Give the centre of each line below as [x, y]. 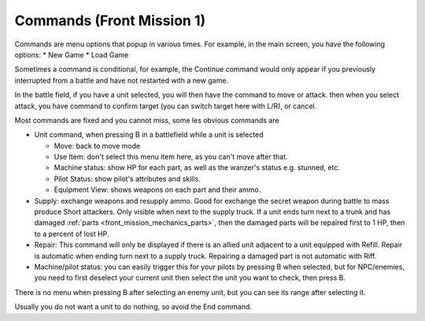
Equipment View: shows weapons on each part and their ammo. [157, 190]
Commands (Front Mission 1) [110, 20]
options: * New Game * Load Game [72, 54]
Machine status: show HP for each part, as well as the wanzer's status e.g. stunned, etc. [197, 168]
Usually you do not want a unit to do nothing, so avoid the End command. [133, 307]
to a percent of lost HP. [72, 234]
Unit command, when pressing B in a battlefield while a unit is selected [149, 135]
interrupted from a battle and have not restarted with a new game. [121, 80]
